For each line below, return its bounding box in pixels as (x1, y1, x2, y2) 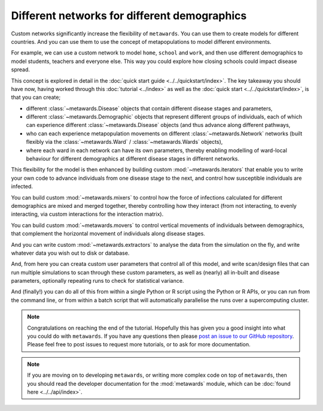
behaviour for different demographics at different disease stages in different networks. (26, 155, 239, 162)
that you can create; (11, 93, 61, 101)
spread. (11, 66, 30, 73)
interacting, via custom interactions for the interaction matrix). (11, 210, 164, 218)
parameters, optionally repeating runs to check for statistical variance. (11, 277, 184, 285)
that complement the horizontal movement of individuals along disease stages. (11, 230, 206, 237)
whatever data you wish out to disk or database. (11, 249, 130, 256)
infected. (11, 183, 33, 190)
